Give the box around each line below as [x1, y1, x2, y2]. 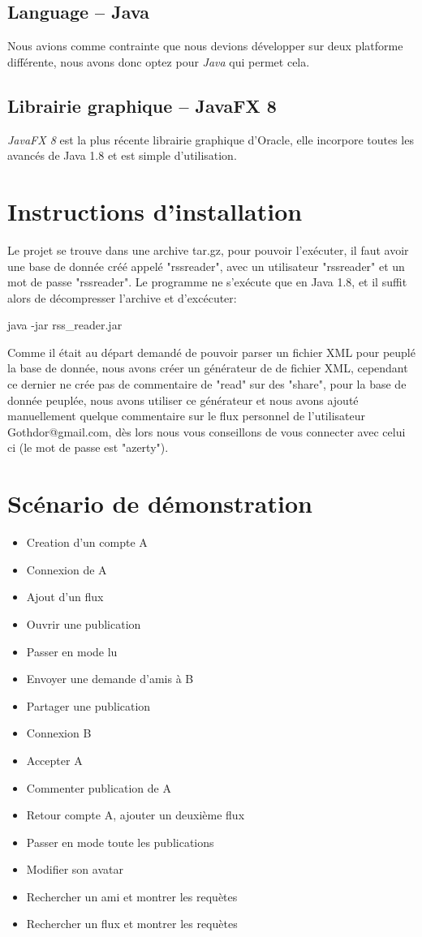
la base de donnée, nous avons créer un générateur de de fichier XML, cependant [7, 359, 408, 376]
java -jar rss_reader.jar [7, 316, 123, 333]
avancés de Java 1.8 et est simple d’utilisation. [7, 147, 237, 164]
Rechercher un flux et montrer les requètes [26, 915, 238, 932]
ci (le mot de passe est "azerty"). [7, 439, 169, 456]
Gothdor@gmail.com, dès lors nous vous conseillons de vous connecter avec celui [7, 423, 406, 440]
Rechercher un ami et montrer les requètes [26, 888, 238, 905]
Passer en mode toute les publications [26, 833, 214, 850]
